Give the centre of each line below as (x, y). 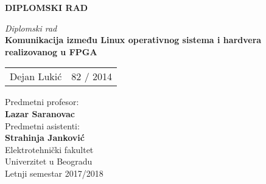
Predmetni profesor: (42, 102)
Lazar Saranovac (40, 113)
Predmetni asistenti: (42, 125)
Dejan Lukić (36, 77)
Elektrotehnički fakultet (49, 149)
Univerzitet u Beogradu (49, 161)
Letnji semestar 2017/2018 (54, 173)
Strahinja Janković (45, 138)
